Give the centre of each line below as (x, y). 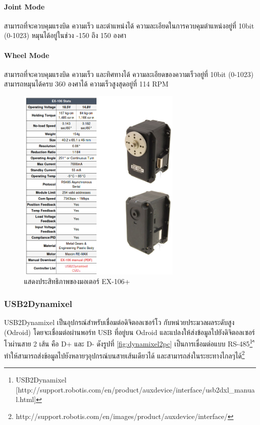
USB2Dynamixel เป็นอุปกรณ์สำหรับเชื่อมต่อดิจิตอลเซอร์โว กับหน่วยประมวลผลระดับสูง (119, 322)
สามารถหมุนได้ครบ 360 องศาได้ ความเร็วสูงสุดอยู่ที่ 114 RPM (86, 84)
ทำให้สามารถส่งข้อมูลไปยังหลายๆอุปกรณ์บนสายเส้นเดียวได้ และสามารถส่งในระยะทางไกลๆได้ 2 (124, 354)
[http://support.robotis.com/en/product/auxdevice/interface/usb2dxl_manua (135, 389)
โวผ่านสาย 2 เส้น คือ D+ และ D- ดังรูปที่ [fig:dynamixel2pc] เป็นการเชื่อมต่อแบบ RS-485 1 (128, 343)
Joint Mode (24, 6)
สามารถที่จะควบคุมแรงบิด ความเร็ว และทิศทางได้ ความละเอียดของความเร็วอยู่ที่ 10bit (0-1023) (129, 74)
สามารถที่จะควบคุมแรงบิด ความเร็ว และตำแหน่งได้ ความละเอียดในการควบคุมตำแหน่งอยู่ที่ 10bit (129, 25)
